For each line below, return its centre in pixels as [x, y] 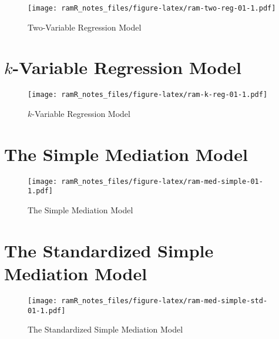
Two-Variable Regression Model [85, 27]
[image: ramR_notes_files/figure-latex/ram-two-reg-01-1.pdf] [152, 8]
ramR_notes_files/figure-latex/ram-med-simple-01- [162, 181]
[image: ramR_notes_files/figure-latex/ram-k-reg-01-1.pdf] [148, 95]
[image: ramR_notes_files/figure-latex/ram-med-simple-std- [148, 301]
